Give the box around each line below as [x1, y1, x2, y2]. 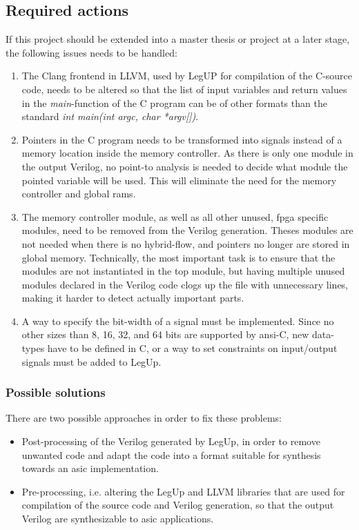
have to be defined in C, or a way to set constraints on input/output [47, 341, 338, 355]
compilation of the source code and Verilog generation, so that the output [21, 498, 334, 512]
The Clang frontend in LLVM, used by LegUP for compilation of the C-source [21, 68, 353, 83]
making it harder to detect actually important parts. [21, 291, 244, 305]
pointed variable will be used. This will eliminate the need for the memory [21, 173, 337, 187]
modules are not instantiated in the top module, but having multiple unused [21, 264, 345, 278]
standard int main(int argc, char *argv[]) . [21, 109, 199, 124]
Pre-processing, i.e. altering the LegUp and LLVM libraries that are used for [21, 484, 345, 498]
